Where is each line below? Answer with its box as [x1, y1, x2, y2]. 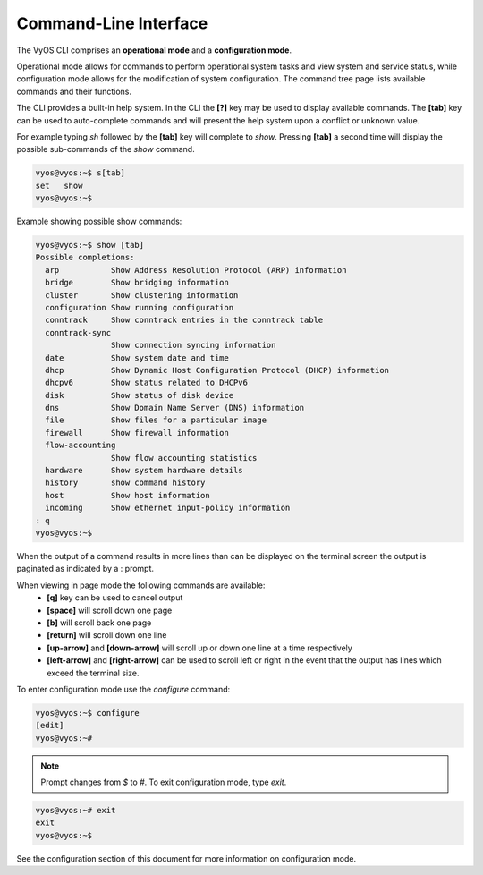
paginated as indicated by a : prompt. [16, 564, 155, 574]
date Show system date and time [45, 353, 230, 362]
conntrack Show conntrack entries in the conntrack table [45, 315, 324, 326]
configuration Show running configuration [45, 302, 234, 312]
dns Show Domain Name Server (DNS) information [45, 403, 305, 413]
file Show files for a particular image [45, 415, 267, 425]
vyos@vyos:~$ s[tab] [35, 168, 125, 178]
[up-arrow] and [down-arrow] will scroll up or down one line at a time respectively [47, 642, 352, 653]
